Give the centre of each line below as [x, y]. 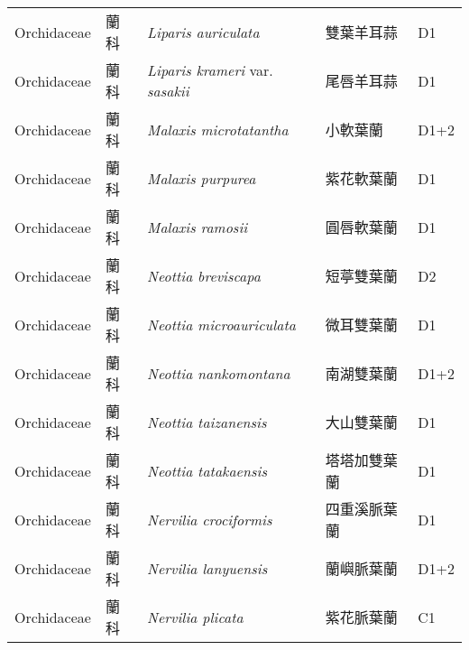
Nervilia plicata [195, 617]
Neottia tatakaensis [207, 470]
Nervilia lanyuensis [207, 568]
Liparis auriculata [203, 32]
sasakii [168, 91]
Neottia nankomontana [219, 373]
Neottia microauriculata [221, 324]
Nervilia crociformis [210, 519]
